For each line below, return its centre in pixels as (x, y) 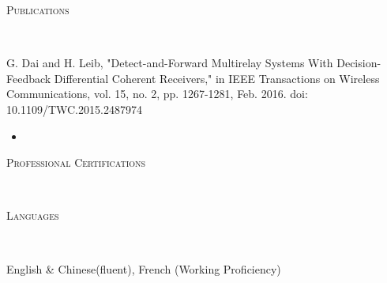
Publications (38, 9)
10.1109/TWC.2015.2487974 (74, 109)
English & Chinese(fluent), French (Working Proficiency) (144, 268)
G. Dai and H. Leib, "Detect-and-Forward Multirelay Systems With (170, 63)
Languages (33, 215)
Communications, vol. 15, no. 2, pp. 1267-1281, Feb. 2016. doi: (157, 94)
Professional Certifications (76, 162)
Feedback (29, 78)
